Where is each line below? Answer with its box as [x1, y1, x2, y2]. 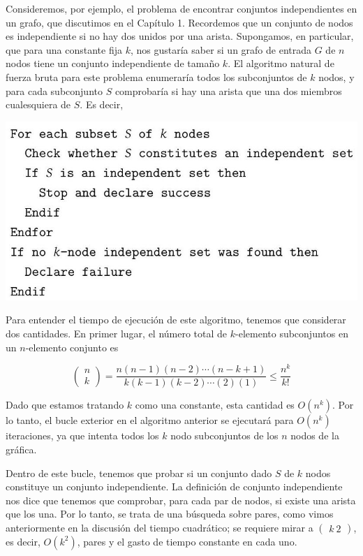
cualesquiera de [6, 97, 71, 112]
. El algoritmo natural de [228, 56, 334, 71]
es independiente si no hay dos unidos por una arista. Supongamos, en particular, [6, 29, 354, 43]
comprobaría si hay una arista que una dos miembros [114, 83, 342, 98]
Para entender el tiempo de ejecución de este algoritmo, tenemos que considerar [6, 312, 346, 327]
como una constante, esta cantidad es [135, 397, 295, 412]
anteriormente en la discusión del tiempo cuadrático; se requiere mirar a [6, 520, 313, 534]
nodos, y [318, 69, 355, 84]
